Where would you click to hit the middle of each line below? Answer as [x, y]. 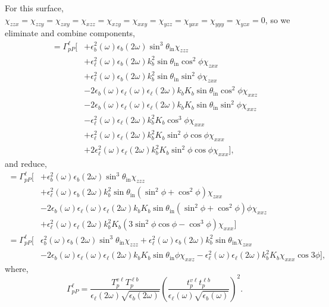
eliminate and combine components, [70, 33]
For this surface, [34, 8]
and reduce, [26, 164]
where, [17, 268]
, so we [278, 19]
